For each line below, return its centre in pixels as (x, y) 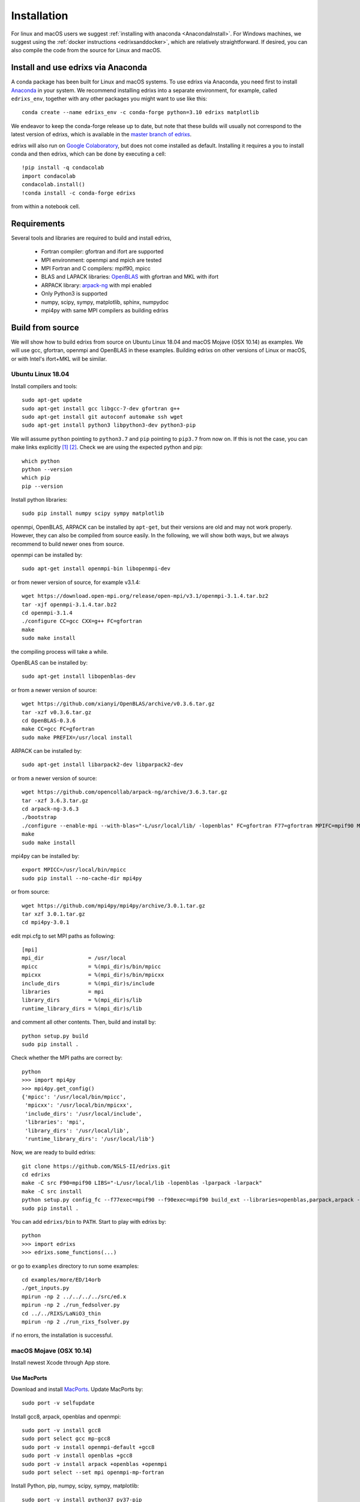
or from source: (30, 892)
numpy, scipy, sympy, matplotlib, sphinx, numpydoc (105, 302)
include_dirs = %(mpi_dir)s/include (88, 983)
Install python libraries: (39, 500)
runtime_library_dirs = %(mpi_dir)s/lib (82, 1008)
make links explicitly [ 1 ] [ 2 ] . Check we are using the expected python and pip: (107, 447)
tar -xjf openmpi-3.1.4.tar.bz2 (69, 604)
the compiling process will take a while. (60, 651)
